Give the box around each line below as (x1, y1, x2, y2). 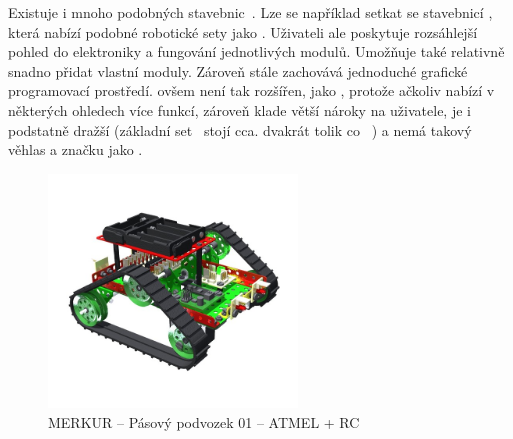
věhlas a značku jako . (8, 139, 143, 160)
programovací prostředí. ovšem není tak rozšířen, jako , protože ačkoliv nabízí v (8, 80, 495, 101)
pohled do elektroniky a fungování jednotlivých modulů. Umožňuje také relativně (8, 41, 505, 62)
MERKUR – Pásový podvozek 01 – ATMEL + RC (48, 412, 360, 433)
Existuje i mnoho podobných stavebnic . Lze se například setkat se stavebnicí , (8, 2, 493, 22)
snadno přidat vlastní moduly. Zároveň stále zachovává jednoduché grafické (8, 60, 468, 81)
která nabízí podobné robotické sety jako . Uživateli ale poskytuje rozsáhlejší (8, 21, 478, 42)
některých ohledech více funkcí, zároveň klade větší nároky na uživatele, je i (8, 99, 471, 120)
